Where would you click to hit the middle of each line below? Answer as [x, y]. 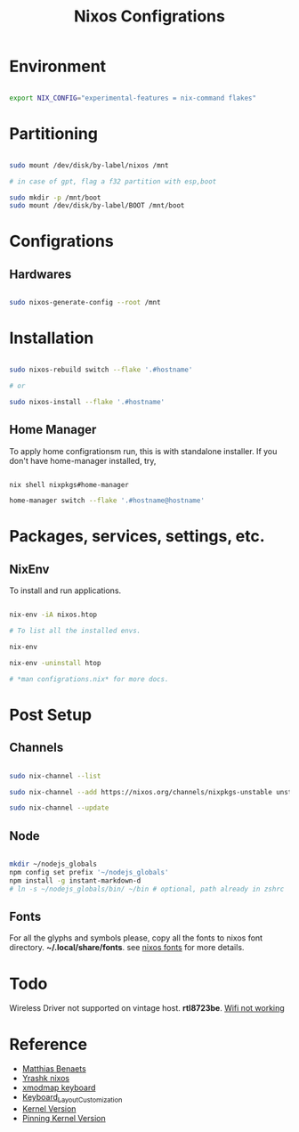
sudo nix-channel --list [55, 776]
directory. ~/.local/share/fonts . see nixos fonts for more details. [127, 948]
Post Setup [50, 715]
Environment [58, 66]
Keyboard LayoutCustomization [72, 1099]
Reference [48, 1044]
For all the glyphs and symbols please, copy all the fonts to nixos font [136, 938]
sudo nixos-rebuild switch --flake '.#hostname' [101, 370]
